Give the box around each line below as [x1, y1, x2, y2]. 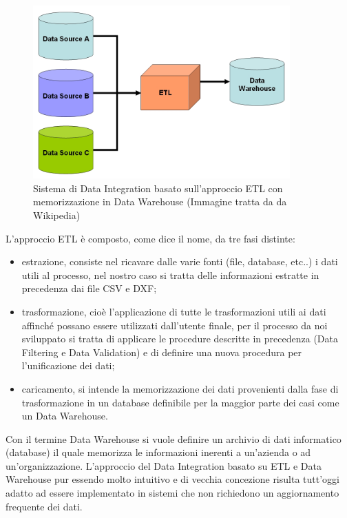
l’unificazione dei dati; [21, 358, 115, 373]
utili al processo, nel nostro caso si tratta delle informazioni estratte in [21, 267, 319, 282]
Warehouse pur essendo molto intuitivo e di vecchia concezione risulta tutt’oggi [6, 472, 339, 486]
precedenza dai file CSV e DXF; [21, 281, 157, 296]
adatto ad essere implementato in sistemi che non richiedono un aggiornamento [6, 486, 339, 500]
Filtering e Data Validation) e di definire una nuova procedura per [21, 344, 302, 359]
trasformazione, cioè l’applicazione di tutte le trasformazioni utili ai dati [21, 304, 326, 318]
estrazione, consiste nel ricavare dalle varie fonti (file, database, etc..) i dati [21, 254, 338, 269]
